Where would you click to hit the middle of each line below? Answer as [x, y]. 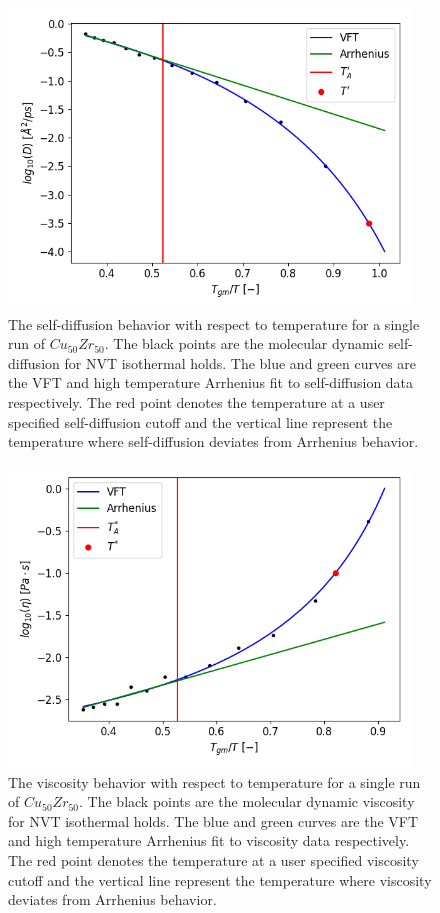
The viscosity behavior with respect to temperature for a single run [214, 781]
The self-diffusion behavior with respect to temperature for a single [214, 323]
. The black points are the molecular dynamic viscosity [247, 801]
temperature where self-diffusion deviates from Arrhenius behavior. [213, 441]
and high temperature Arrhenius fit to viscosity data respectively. [209, 840]
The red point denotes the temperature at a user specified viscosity [213, 859]
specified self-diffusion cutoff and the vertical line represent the [200, 421]
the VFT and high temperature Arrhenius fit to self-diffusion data [211, 382]
